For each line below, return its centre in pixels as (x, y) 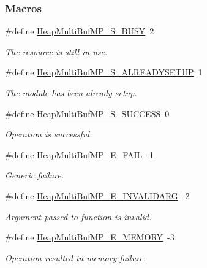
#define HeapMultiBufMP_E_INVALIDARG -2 (97, 195)
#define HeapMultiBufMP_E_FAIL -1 (79, 154)
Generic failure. (35, 175)
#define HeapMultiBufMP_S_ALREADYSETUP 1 (104, 72)
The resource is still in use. (56, 51)
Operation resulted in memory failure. (76, 257)
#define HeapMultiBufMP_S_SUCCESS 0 (87, 113)
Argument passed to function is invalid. (78, 216)
